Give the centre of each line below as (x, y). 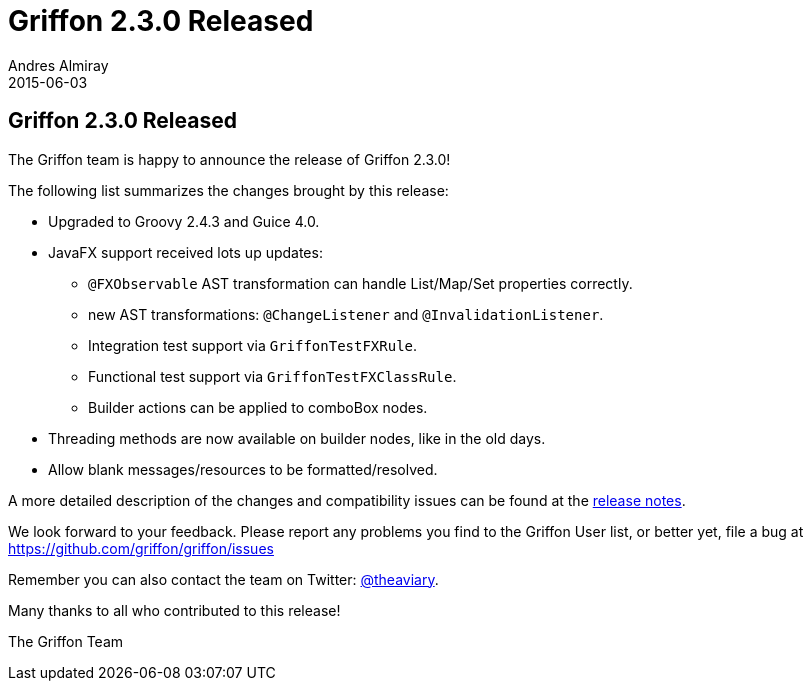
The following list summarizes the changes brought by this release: (228, 190)
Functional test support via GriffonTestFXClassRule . (272, 376)
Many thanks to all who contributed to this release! (174, 610)
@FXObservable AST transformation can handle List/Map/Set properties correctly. (360, 283)
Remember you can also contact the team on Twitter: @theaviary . (223, 579)
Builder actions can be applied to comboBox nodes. (258, 407)
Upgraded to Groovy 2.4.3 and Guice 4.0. (184, 221)
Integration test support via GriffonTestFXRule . (253, 345)
